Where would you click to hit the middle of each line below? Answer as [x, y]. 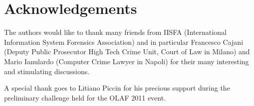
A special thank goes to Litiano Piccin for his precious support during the [117, 88]
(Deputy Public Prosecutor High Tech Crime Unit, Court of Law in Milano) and [127, 52]
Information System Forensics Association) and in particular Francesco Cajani [124, 42]
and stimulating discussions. [47, 71]
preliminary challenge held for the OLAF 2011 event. [85, 97]
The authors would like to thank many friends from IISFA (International [115, 32]
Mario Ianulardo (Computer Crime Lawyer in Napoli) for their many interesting [127, 61]
